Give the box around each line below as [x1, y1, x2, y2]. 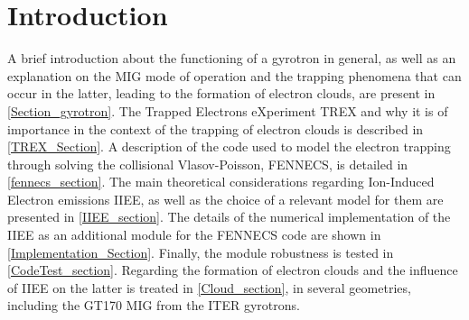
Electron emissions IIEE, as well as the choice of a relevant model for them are [7, 189, 444, 208]
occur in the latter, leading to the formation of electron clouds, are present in [7, 84, 436, 103]
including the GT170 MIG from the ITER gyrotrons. [7, 296, 300, 315]
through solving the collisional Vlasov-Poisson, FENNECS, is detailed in [7, 154, 408, 173]
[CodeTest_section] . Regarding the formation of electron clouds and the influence [7, 261, 458, 279]
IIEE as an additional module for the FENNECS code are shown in [7, 225, 381, 244]
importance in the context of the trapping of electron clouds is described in [7, 119, 424, 138]
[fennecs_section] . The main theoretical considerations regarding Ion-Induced [7, 172, 435, 191]
